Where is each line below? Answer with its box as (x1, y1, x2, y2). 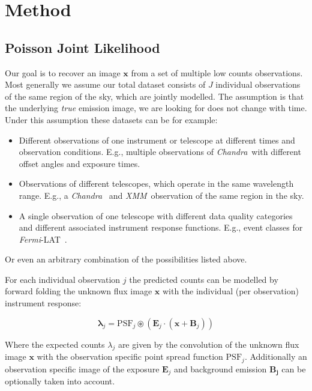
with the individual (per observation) (162, 285, 299, 297)
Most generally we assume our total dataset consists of (5, 78, 206, 91)
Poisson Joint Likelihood (5, 38, 160, 56)
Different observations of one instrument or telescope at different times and (19, 133, 295, 146)
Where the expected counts (5, 338, 105, 350)
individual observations (215, 78, 301, 91)
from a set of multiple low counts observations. (131, 66, 303, 79)
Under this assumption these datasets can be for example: (5, 113, 218, 126)
